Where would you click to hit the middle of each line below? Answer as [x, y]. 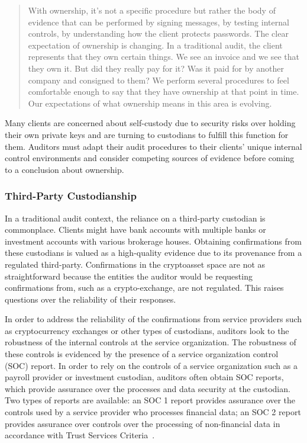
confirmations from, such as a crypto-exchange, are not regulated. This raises [144, 288]
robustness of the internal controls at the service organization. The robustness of [151, 342]
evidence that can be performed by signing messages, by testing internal [159, 22]
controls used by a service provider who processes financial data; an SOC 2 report [153, 412]
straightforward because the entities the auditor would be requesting [129, 276]
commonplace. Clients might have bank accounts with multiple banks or [135, 229]
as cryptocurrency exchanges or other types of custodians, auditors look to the [147, 330]
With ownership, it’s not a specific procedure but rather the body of [152, 10]
